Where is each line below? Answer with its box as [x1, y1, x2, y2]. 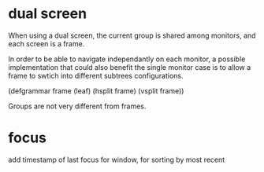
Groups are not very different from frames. [8, 101, 147, 111]
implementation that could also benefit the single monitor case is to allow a [8, 62, 251, 71]
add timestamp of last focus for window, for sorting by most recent [8, 155, 225, 164]
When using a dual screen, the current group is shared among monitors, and [8, 31, 256, 40]
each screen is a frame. [8, 38, 85, 48]
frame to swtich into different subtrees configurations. [8, 71, 184, 80]
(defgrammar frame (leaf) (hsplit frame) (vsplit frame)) [8, 86, 184, 95]
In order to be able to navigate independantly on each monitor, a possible [8, 54, 246, 64]
